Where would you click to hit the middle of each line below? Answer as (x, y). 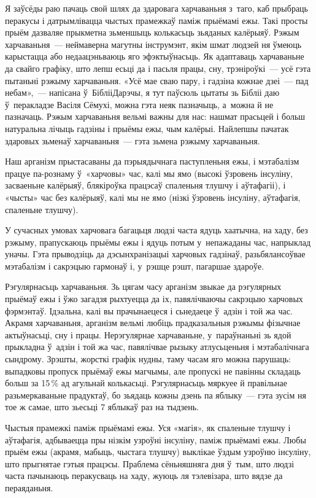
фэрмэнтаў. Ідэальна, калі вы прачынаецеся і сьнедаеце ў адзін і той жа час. (149, 310)
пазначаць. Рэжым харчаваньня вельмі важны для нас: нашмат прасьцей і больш (155, 116)
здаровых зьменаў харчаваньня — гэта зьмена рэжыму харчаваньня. (133, 140)
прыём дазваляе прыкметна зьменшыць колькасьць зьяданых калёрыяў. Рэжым (152, 32)
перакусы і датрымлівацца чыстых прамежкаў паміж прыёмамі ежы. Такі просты (156, 20)
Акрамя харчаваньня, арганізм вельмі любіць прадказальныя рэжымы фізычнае (153, 323)
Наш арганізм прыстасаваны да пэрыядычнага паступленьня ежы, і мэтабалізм (152, 161)
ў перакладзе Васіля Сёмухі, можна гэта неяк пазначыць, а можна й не (139, 104)
